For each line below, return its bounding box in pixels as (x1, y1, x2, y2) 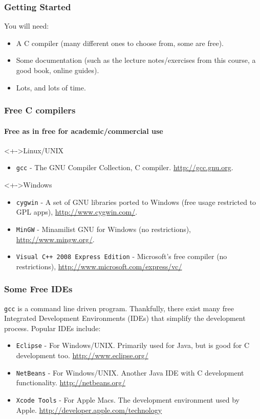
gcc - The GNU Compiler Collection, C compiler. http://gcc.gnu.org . (16, 162, 233, 173)
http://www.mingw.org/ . (16, 234, 95, 244)
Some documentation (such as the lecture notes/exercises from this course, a (16, 55, 256, 65)
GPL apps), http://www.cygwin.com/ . (16, 206, 138, 217)
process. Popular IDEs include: (4, 322, 101, 333)
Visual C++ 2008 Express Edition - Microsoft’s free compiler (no (16, 251, 227, 262)
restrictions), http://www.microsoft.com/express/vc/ (16, 261, 182, 271)
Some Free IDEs (4, 283, 73, 295)
